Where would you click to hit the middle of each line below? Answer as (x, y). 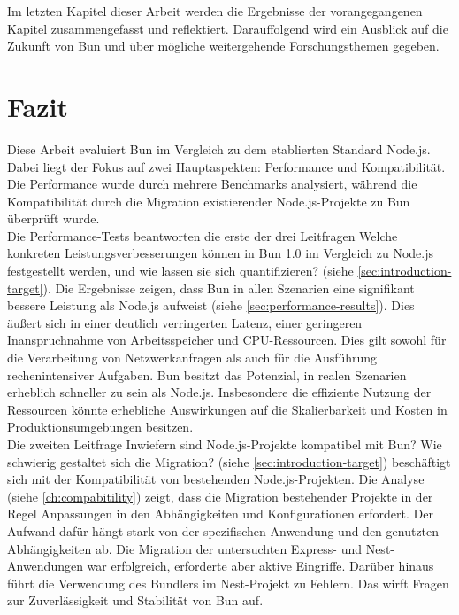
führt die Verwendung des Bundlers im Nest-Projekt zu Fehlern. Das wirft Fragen (228, 583)
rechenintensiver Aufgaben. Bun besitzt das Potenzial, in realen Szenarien (207, 374)
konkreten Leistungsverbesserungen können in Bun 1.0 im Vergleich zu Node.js (220, 253)
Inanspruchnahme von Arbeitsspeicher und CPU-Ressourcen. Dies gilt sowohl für (227, 340)
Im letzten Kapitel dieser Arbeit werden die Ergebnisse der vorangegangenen (215, 11)
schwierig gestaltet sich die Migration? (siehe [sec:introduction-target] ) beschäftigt (229, 461)
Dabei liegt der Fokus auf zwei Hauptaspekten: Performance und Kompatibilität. (226, 166)
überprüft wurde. (54, 218)
